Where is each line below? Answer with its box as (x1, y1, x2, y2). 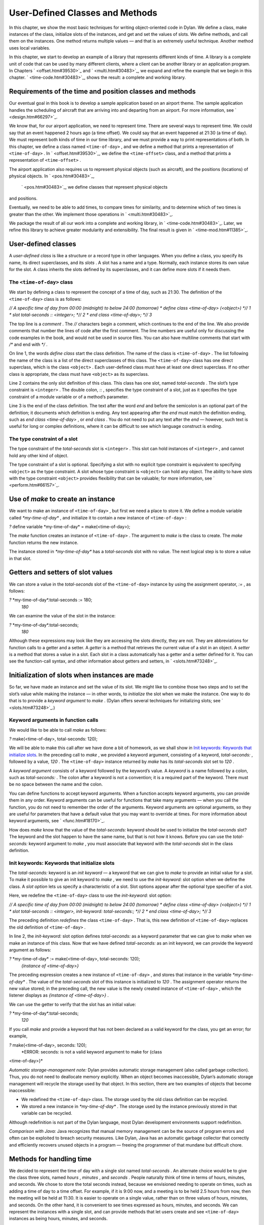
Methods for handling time (9, 1154, 92, 1163)
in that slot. (9, 555, 32, 561)
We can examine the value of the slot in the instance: (9, 613, 116, 619)
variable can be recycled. (21, 1110, 72, 1116)
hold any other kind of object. (9, 452, 68, 458)
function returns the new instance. (9, 539, 79, 545)
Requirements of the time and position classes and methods (9, 87, 196, 96)
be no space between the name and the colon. (9, 782, 103, 787)
